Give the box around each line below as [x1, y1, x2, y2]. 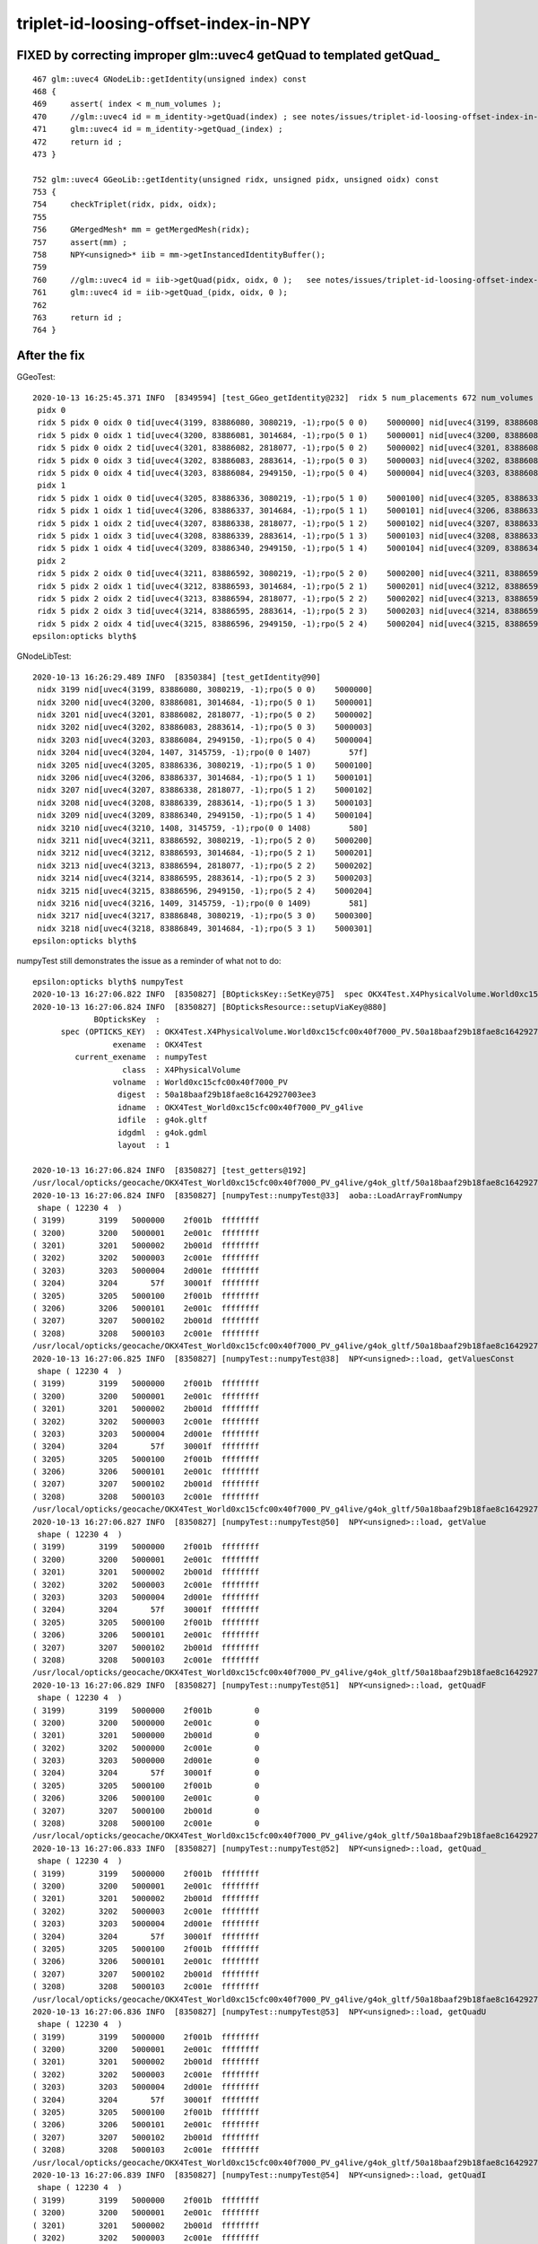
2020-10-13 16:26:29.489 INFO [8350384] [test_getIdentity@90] [32, 671, 322, 682]
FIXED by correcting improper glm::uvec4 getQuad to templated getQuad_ [16, 48, 440, 63]
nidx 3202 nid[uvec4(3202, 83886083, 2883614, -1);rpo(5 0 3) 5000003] [37, 723, 373, 732]
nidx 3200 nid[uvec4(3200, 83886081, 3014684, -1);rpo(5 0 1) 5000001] [37, 697, 373, 707]
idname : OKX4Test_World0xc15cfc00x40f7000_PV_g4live [117, 1102, 364, 1112]
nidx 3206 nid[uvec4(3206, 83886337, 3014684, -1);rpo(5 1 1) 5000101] [37, 773, 373, 783]
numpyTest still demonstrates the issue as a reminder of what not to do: [16, 956, 282, 967]
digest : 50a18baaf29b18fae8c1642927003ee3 [117, 1090, 317, 1100]
